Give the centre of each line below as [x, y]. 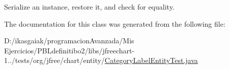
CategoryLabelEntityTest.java [151, 60]
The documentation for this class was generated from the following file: [115, 23]
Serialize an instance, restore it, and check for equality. [89, 7]
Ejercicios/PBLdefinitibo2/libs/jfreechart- [69, 50]
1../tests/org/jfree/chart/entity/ [54, 60]
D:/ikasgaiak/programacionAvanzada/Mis [69, 41]
